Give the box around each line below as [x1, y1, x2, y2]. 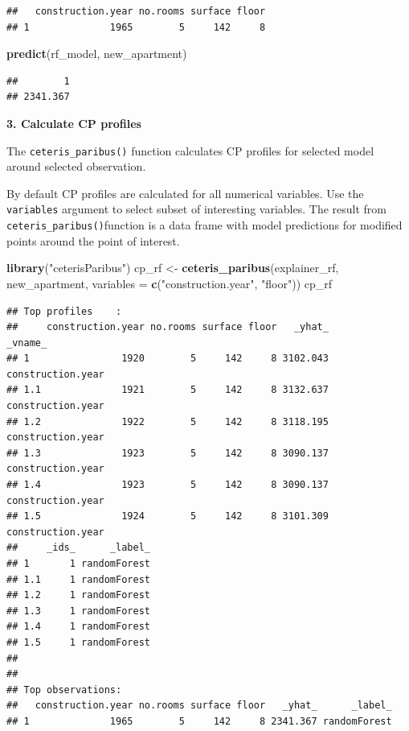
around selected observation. [6, 158, 146, 175]
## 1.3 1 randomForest [6, 605, 150, 617]
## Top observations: [6, 684, 122, 696]
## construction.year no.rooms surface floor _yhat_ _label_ [6, 700, 392, 712]
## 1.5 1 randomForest [6, 636, 150, 648]
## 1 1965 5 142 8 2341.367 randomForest [6, 715, 392, 727]
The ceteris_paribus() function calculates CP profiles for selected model [6, 142, 374, 159]
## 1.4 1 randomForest [6, 621, 150, 633]
